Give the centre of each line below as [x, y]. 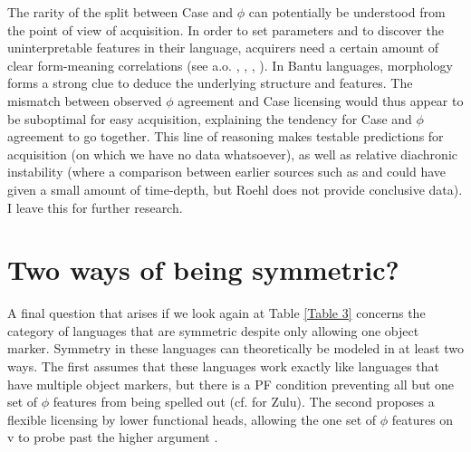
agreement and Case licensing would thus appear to [321, 100]
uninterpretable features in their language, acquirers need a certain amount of [223, 48]
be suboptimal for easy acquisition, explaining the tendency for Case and [210, 118]
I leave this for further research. [95, 207]
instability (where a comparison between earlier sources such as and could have [227, 172]
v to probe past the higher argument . [113, 437]
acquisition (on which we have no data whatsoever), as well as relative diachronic [232, 154]
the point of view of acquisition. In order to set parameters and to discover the [226, 29]
